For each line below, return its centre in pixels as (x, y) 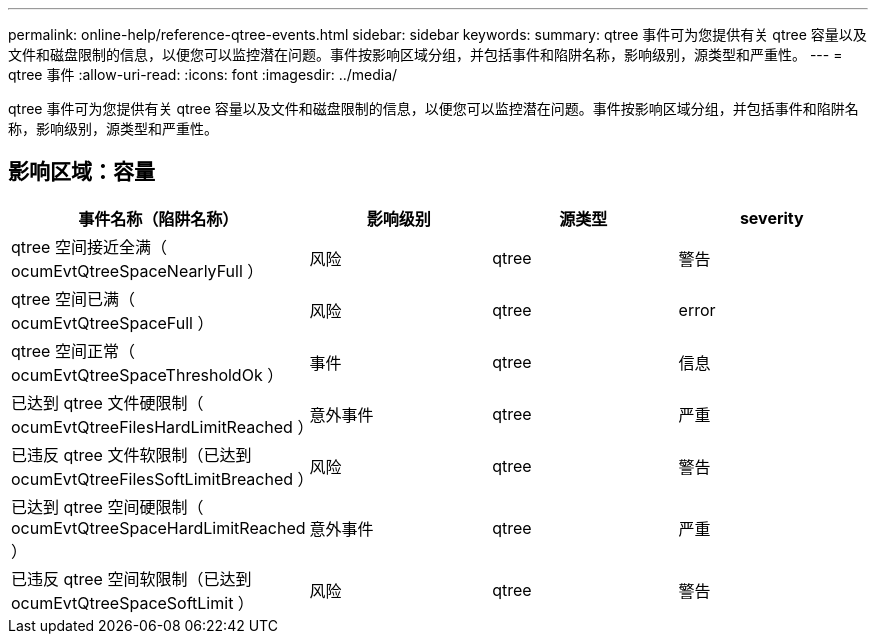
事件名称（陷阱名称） (158, 218)
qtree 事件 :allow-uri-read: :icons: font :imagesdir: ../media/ (203, 74)
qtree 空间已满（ (73, 298)
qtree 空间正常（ (73, 350)
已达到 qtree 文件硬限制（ (107, 402)
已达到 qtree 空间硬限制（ (107, 506)
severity (771, 217)
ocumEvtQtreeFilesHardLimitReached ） (162, 426)
